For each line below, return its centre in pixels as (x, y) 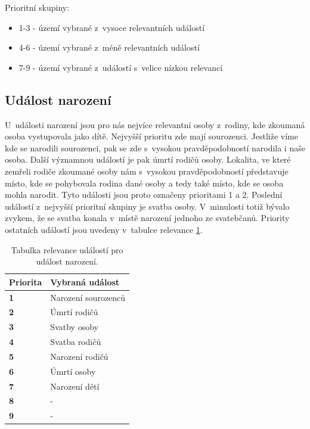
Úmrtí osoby (73, 371)
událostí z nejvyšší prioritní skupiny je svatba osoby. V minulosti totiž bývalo (147, 206)
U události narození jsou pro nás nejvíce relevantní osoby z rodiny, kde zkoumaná (155, 124)
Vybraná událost (85, 282)
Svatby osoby (74, 327)
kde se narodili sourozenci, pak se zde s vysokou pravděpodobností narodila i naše (155, 147)
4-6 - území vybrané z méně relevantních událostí (109, 47)
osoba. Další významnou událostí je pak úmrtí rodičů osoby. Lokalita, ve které (148, 159)
